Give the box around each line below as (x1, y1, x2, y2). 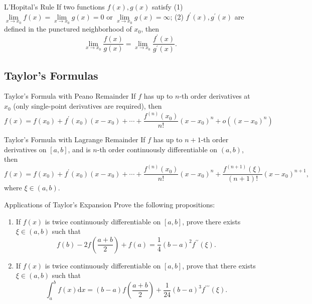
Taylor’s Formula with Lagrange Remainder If (4, 134, 145, 145)
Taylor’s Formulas (4, 67, 98, 83)
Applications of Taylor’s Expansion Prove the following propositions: (4, 199, 215, 210)
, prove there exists (182, 216, 241, 226)
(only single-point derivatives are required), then (13, 101, 162, 111)
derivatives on (4, 144, 47, 154)
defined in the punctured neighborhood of (4, 24, 132, 34)
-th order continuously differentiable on (97, 144, 218, 154)
